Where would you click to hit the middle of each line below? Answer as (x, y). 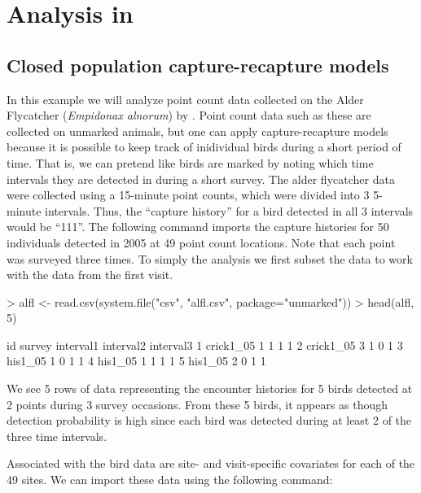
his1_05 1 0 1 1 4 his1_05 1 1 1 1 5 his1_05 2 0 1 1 (136, 361)
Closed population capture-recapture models (198, 65)
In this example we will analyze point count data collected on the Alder (185, 99)
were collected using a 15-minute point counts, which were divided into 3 (188, 195)
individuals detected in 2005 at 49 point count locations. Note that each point (201, 242)
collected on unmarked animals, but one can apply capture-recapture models (197, 131)
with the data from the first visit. (90, 275)
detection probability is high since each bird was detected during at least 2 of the (209, 420)
